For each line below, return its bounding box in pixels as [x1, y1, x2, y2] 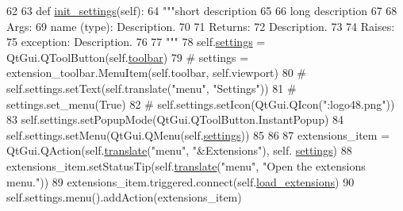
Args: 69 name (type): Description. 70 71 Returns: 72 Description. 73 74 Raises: [6, 17, 395, 34]
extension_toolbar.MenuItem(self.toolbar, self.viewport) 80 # [6, 64, 307, 81]
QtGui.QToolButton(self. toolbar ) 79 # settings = [6, 48, 249, 65]
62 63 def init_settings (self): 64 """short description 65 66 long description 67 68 [6, 2, 397, 18]
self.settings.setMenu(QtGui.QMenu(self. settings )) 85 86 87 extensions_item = [6, 126, 390, 143]
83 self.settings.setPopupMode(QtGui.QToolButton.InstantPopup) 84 [6, 111, 344, 128]
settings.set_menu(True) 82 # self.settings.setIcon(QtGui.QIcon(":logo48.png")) [6, 95, 395, 112]
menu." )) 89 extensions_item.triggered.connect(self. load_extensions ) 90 [6, 173, 355, 190]
